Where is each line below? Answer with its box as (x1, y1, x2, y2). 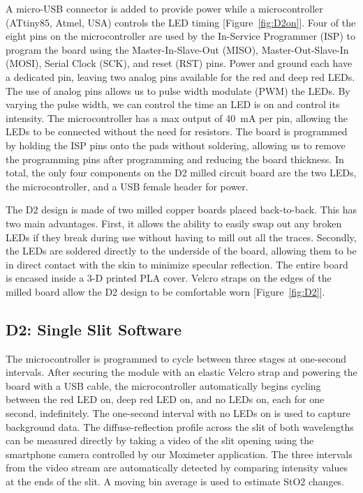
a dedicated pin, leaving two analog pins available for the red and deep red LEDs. (6, 69, 355, 84)
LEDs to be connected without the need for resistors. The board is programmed (6, 124, 348, 139)
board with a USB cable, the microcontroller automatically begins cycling (6, 378, 321, 393)
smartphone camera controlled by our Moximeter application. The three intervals (6, 446, 353, 461)
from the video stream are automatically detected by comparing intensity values (6, 460, 348, 475)
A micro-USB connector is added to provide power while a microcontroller (6, 1, 323, 15)
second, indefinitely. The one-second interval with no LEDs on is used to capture (6, 406, 350, 420)
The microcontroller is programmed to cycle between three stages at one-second (6, 351, 347, 365)
